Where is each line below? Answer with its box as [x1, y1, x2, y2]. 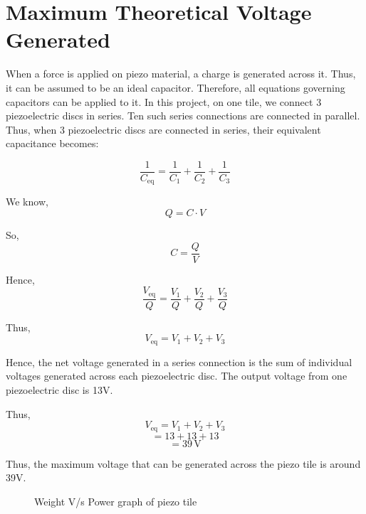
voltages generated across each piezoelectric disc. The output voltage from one [6, 368, 347, 383]
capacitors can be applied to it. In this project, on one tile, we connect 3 [6, 94, 322, 109]
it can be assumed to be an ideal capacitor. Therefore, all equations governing [6, 80, 345, 95]
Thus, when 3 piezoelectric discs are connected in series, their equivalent [6, 122, 321, 136]
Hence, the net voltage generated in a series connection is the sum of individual [6, 354, 352, 369]
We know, [6, 194, 48, 209]
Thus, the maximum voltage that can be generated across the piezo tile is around [6, 456, 361, 471]
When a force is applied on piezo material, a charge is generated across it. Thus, [6, 66, 356, 81]
